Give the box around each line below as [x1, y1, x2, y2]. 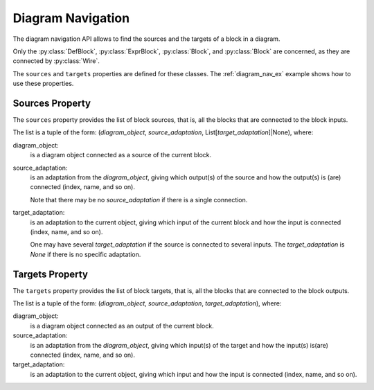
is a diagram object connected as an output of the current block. [30, 321, 214, 330]
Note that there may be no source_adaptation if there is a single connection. [30, 195, 248, 204]
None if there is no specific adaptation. [30, 250, 141, 258]
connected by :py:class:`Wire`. [12, 57, 100, 65]
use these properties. [12, 80, 74, 88]
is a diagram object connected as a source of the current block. [30, 151, 211, 159]
